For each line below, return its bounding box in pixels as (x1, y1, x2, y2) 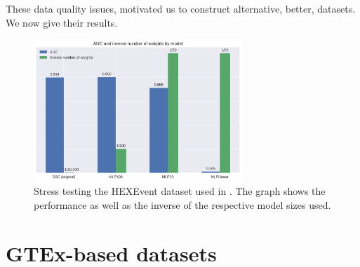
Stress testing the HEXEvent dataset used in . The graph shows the (34, 184, 326, 198)
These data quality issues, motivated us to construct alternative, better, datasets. (6, 1, 356, 15)
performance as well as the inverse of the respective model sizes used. (34, 197, 331, 212)
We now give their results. (6, 15, 118, 29)
